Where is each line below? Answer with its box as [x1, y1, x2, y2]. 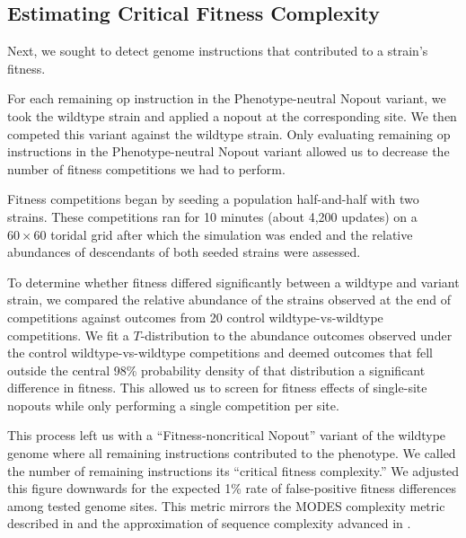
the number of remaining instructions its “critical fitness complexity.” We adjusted [7, 461, 460, 480]
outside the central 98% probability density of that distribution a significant [7, 360, 426, 379]
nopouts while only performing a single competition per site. [7, 395, 339, 414]
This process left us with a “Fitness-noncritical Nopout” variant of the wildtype [7, 426, 446, 445]
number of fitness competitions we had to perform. [7, 159, 286, 178]
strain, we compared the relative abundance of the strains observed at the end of [7, 290, 451, 309]
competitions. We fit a [7, 325, 129, 344]
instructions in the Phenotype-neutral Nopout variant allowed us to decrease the [7, 142, 450, 161]
